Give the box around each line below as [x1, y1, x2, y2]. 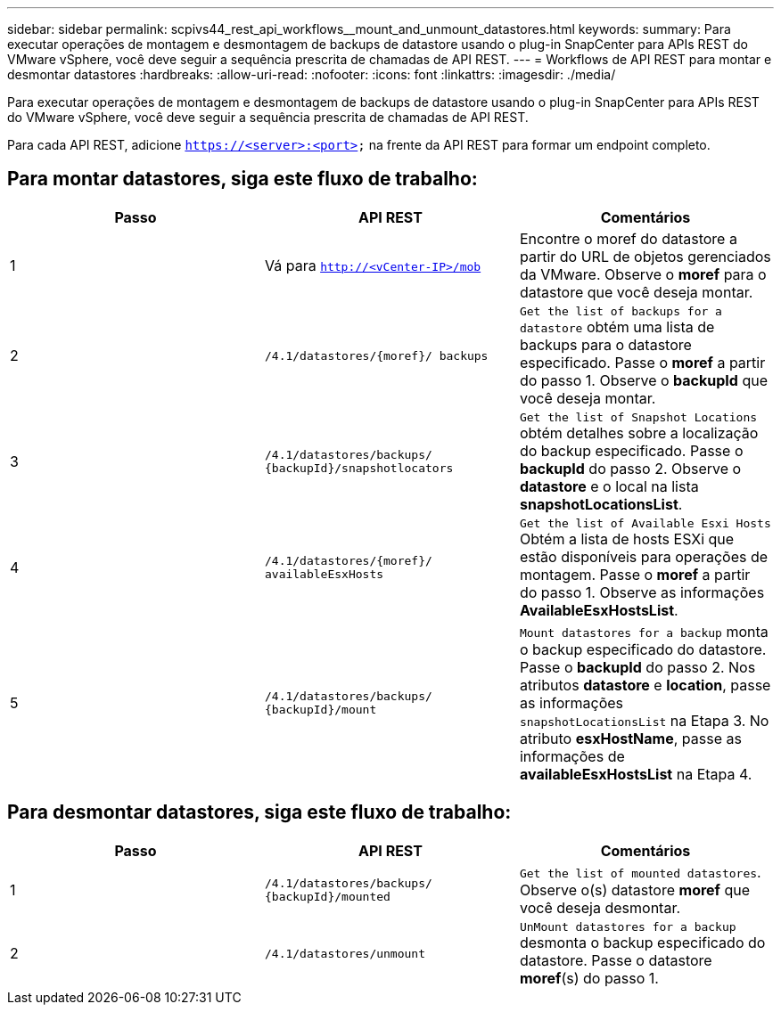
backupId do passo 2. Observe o [519, 459, 742, 477]
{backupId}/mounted [264, 889, 390, 903]
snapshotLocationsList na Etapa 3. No [519, 711, 769, 730]
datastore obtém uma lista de [519, 317, 715, 336]
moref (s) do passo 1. [519, 968, 659, 987]
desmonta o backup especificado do [519, 933, 766, 951]
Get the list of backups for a [519, 304, 722, 318]
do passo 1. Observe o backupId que [519, 371, 769, 389]
